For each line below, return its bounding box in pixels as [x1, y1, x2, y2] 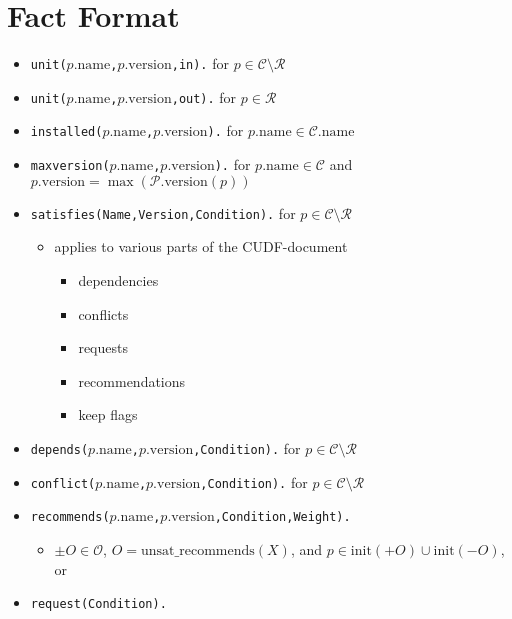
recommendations [78, 370, 186, 391]
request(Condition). [30, 597, 167, 612]
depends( [30, 442, 89, 457]
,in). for [171, 53, 229, 74]
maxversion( [30, 159, 110, 174]
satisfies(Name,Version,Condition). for [30, 202, 296, 223]
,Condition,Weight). [214, 510, 351, 525]
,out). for [171, 86, 237, 107]
